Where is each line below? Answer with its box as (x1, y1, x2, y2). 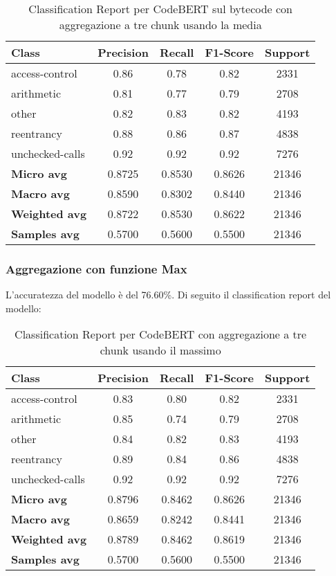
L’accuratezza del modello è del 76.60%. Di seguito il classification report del (6, 287, 331, 302)
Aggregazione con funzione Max (6, 260, 187, 277)
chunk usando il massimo (100, 342, 221, 359)
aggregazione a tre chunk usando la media (59, 17, 262, 33)
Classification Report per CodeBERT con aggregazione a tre (15, 326, 307, 343)
